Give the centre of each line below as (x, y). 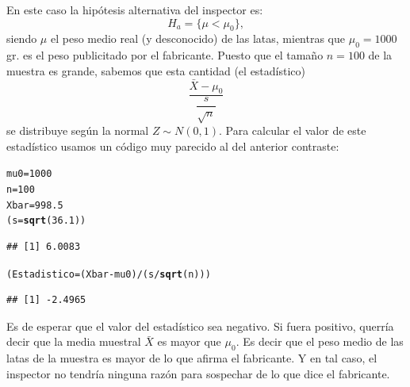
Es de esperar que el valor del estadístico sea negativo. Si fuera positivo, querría (200, 326)
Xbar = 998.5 (35, 205)
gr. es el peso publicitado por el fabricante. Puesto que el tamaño (165, 55)
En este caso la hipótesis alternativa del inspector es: (135, 10)
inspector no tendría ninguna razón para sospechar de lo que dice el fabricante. (198, 373)
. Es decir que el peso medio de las (320, 341)
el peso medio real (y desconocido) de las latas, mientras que (198, 38)
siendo (22, 38)
